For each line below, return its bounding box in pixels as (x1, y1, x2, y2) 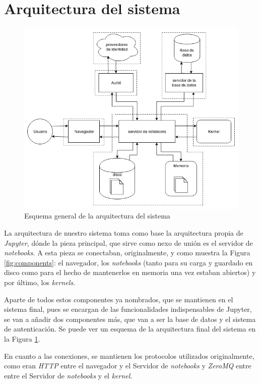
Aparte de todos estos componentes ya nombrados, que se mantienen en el (4, 294, 233, 304)
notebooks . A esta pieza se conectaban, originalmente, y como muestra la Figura (4, 247, 250, 258)
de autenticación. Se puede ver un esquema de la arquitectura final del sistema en (4, 323, 256, 334)
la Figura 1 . (4, 333, 40, 344)
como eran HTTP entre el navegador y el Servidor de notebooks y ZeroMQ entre (4, 360, 251, 371)
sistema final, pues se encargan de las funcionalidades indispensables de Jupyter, (4, 304, 252, 314)
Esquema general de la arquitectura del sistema (24, 210, 170, 221)
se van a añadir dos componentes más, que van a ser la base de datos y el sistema (4, 313, 256, 324)
